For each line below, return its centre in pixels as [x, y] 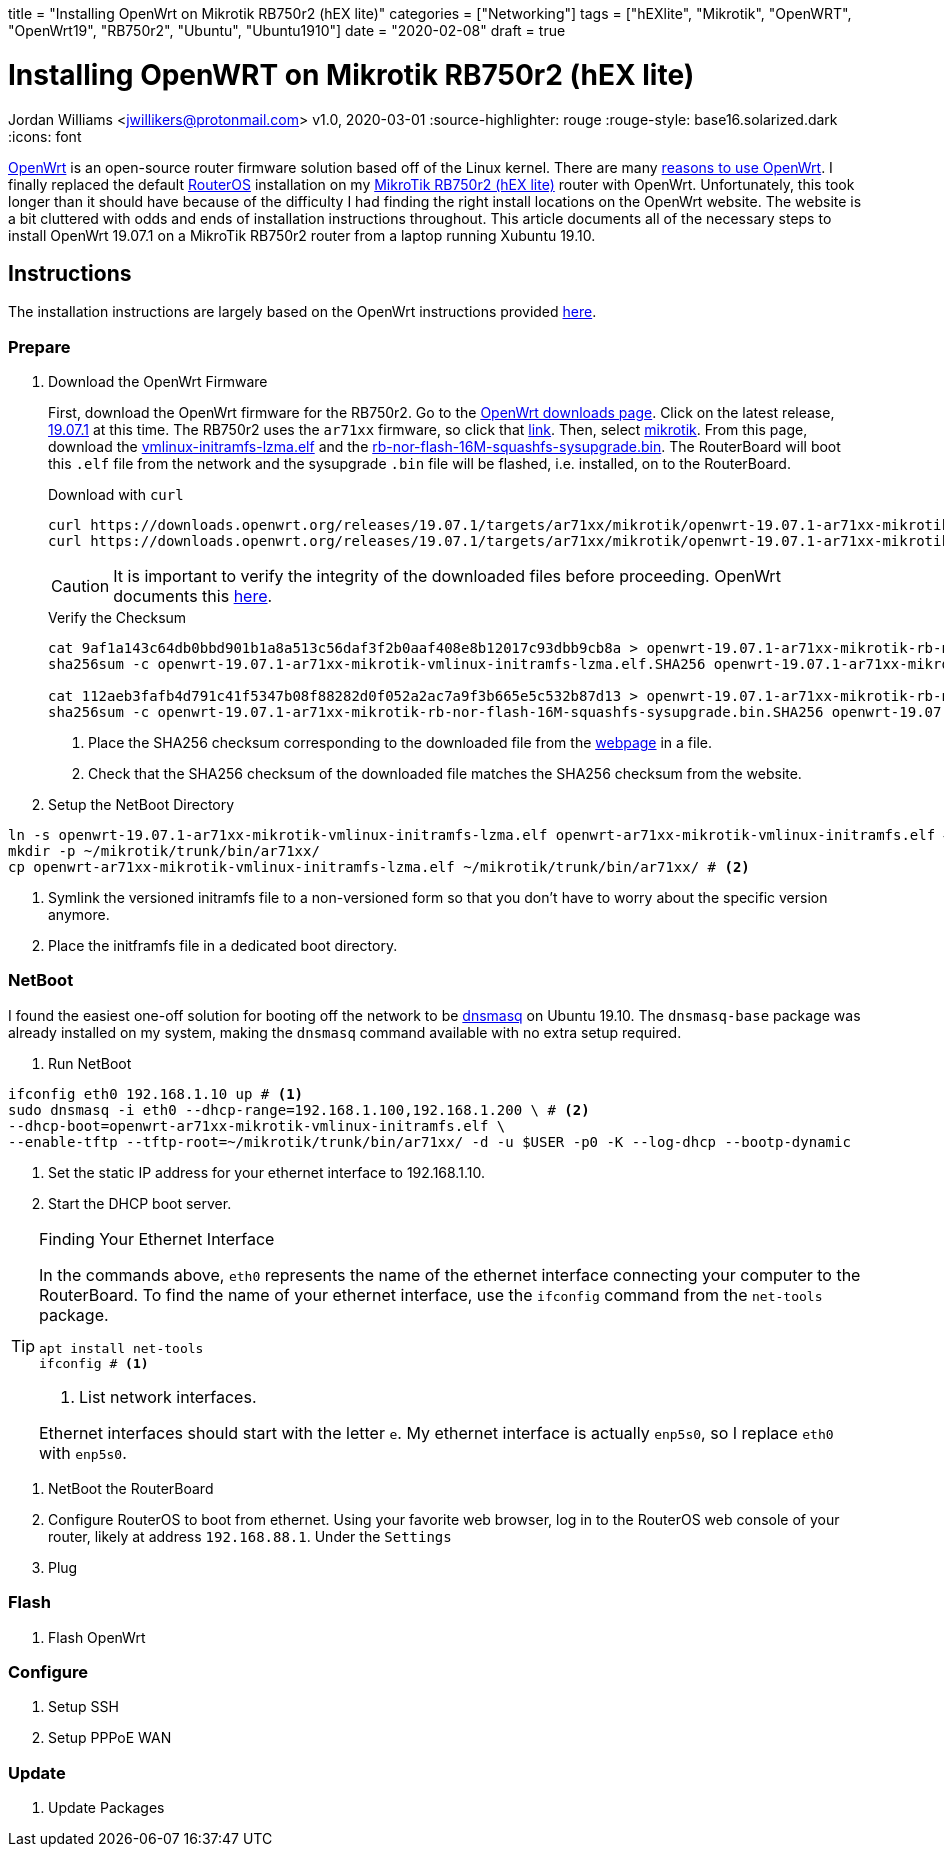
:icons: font [45, 136]
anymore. [79, 915]
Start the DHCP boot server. [140, 1203]
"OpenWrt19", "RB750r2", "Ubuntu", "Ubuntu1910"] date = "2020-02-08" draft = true [287, 30]
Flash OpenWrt [97, 1637]
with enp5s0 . [83, 1452]
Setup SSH [83, 1707]
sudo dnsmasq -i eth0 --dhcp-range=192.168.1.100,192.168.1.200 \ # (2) [299, 1109]
